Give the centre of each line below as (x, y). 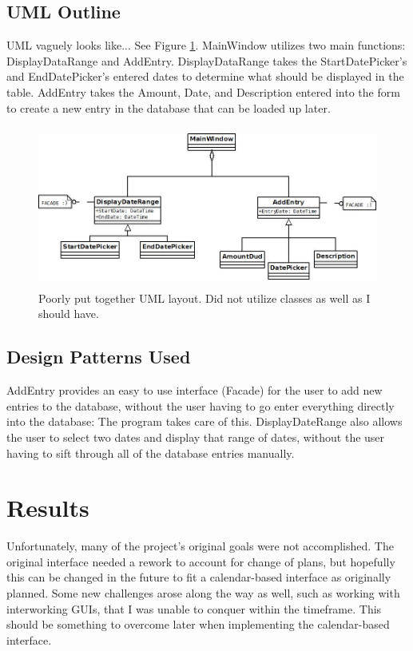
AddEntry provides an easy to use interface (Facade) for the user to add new (195, 390)
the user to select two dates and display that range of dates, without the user (196, 437)
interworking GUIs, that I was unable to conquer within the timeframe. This (194, 608)
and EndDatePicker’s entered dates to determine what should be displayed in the (205, 76)
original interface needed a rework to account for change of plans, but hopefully (201, 561)
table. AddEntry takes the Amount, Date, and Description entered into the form (203, 91)
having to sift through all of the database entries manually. (151, 453)
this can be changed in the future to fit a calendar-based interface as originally (199, 577)
